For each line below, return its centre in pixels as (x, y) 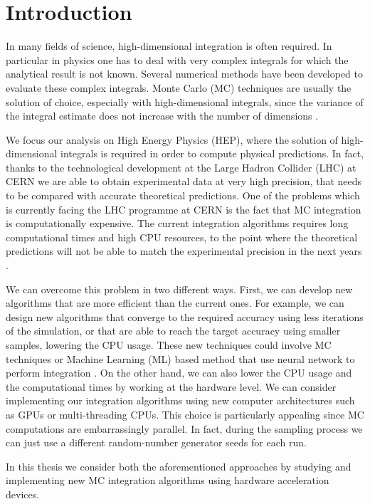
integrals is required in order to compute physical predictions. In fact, (212, 153)
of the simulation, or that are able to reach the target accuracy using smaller (173, 331)
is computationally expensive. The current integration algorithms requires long (177, 223)
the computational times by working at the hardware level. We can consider (171, 386)
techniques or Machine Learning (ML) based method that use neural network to (180, 358)
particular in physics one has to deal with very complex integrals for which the (177, 59)
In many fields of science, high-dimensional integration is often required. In (169, 46)
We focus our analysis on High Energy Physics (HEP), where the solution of (172, 139)
